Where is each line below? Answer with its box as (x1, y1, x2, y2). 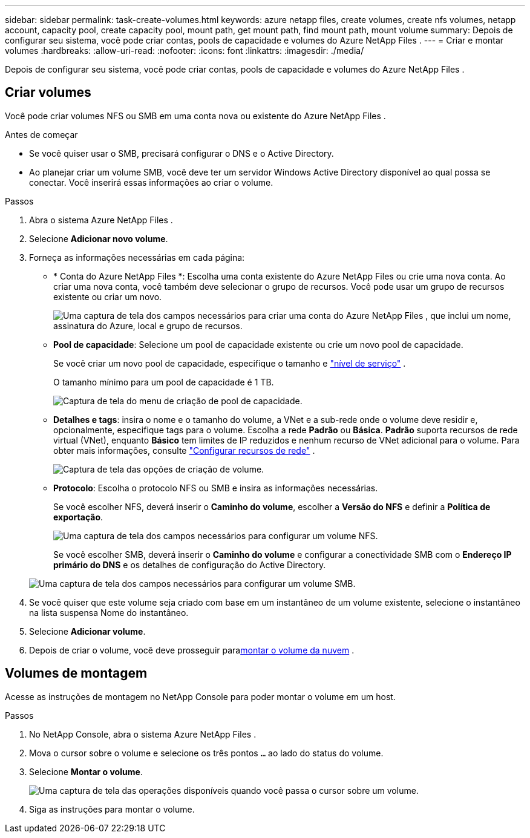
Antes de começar (5, 129, 78, 140)
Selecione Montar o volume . (29, 766, 143, 777)
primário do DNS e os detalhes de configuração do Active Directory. (53, 559, 326, 570)
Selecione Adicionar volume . (29, 626, 146, 637)
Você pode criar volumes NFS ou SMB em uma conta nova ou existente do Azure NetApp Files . (5, 110, 386, 121)
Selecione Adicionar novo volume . (29, 233, 168, 244)
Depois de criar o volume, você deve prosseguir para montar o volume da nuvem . (29, 644, 355, 655)
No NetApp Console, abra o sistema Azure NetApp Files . (29, 728, 257, 739)
